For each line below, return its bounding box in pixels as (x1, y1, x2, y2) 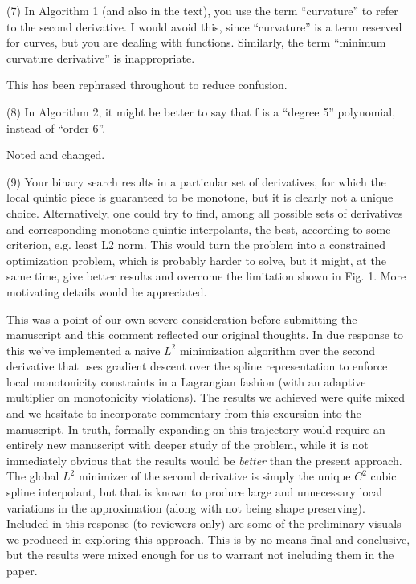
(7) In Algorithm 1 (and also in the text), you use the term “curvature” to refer (6, 2, 398, 18)
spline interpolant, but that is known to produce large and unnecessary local (6, 484, 382, 500)
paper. (6, 562, 38, 578)
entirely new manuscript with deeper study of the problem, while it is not (6, 436, 369, 453)
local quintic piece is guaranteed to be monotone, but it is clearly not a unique (6, 189, 394, 206)
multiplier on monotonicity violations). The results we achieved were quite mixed (6, 389, 406, 406)
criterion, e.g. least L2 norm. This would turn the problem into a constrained (6, 236, 386, 253)
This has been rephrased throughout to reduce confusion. (6, 76, 288, 93)
